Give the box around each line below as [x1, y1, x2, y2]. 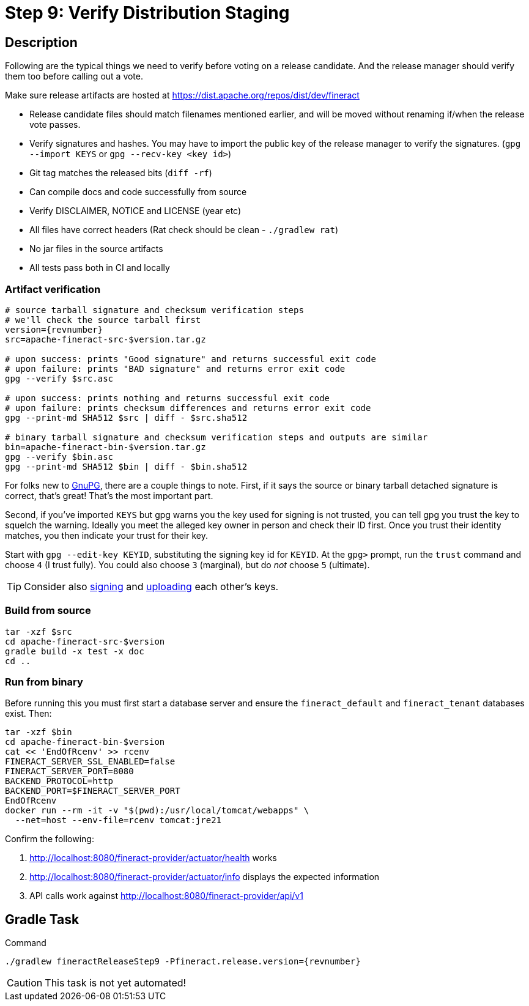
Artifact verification [5, 283, 101, 295]
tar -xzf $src [5, 626, 72, 637]
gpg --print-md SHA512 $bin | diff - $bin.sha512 [5, 461, 248, 472]
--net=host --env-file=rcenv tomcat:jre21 [15, 815, 222, 826]
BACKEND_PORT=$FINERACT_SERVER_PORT [5, 786, 180, 796]
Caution [7, 977, 43, 989]
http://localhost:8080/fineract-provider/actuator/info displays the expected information [29, 871, 380, 882]
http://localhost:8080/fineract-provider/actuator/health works [29, 853, 277, 864]
